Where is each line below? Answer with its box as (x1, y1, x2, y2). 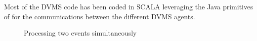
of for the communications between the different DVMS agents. (4, 11, 195, 21)
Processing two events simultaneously (24, 28, 137, 38)
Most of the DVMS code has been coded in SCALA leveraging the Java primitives (4, 1, 253, 11)
